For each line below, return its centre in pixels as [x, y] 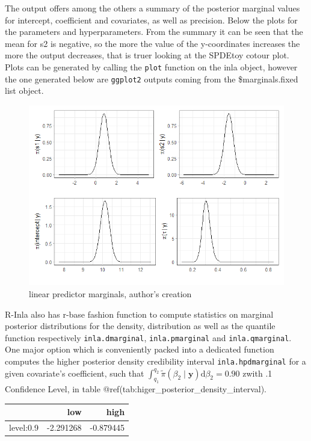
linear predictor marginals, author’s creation [110, 293]
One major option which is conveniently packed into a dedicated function [140, 349]
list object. [24, 91]
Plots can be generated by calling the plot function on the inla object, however [151, 66]
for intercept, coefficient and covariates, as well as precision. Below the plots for [151, 20]
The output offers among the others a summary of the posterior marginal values [152, 8]
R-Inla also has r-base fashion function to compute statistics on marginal [139, 314]
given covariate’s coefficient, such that [75, 373]
